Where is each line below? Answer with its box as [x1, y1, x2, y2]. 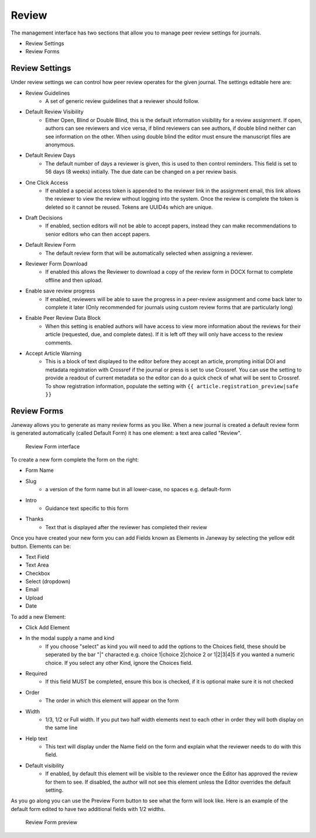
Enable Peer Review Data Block [25, 315, 101, 322]
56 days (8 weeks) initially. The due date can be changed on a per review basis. [45, 168, 238, 175]
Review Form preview [25, 819, 78, 826]
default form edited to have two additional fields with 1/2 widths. [11, 805, 166, 812]
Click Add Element [25, 624, 70, 631]
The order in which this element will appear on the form [45, 697, 179, 704]
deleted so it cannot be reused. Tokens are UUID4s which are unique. [45, 204, 213, 211]
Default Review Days [25, 152, 75, 159]
